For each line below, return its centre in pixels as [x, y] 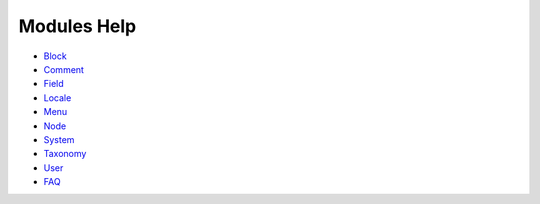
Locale [57, 97]
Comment [64, 69]
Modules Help [77, 26]
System [59, 139]
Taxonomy [65, 154]
